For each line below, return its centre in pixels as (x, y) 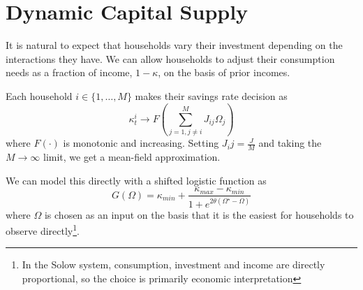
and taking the (290, 143)
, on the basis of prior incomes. (224, 72)
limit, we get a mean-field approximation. (132, 157)
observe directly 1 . (43, 230)
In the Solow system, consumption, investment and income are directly (173, 264)
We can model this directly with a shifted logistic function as (136, 180)
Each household (39, 95)
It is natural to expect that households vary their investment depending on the (174, 45)
